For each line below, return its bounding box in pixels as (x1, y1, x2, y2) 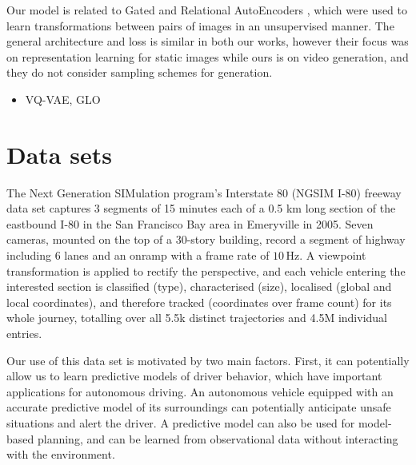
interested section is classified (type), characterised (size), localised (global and (6, 278, 392, 295)
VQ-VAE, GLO (25, 90, 101, 107)
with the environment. (6, 446, 115, 463)
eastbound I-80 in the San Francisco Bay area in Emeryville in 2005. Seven (6, 215, 374, 232)
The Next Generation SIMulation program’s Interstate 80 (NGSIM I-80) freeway (6, 184, 402, 201)
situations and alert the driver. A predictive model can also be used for (6, 415, 355, 431)
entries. (6, 325, 42, 342)
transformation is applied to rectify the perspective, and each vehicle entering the (6, 262, 406, 279)
